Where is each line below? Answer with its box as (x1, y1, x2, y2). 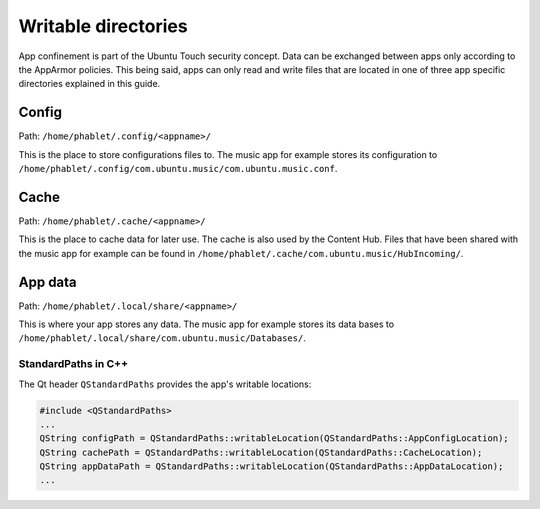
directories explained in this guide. (18, 78, 161, 90)
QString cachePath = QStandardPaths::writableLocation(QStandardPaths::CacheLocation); (39, 446, 483, 458)
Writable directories (18, 15, 189, 37)
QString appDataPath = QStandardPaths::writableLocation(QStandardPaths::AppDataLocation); (39, 461, 504, 472)
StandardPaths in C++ (18, 357, 129, 371)
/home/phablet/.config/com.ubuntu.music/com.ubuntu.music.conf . (18, 163, 338, 175)
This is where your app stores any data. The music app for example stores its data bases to (18, 318, 395, 330)
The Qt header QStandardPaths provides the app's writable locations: (18, 378, 312, 390)
